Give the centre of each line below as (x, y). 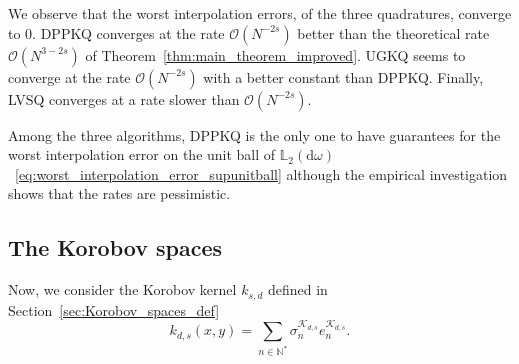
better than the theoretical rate (393, 32)
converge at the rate (69, 76)
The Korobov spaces (115, 247)
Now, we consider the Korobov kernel (122, 289)
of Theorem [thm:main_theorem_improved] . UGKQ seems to (275, 54)
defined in (297, 289)
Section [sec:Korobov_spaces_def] (114, 309)
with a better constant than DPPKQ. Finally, (343, 76)
